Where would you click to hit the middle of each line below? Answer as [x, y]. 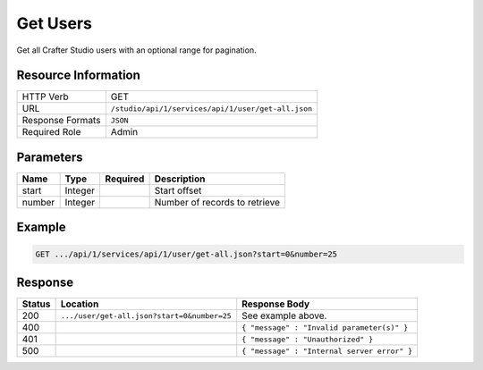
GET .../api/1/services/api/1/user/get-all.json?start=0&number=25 [186, 254]
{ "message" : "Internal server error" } [327, 351]
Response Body [276, 304]
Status [36, 304]
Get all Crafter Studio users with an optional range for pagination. [136, 50]
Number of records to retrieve [217, 202]
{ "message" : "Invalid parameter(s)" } [325, 328]
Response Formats [61, 121]
